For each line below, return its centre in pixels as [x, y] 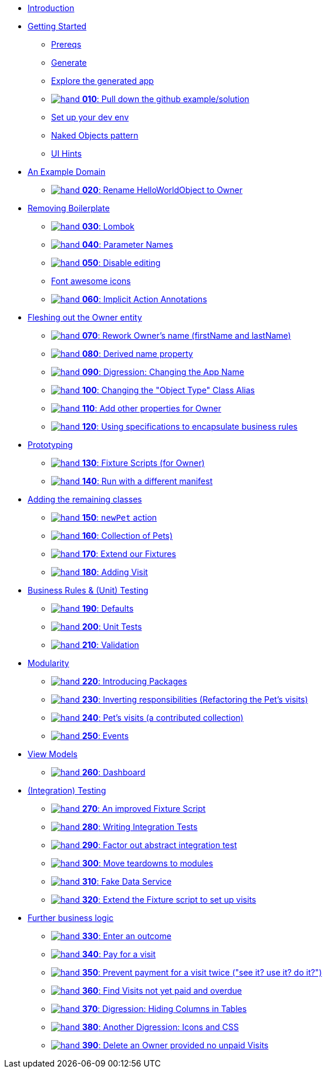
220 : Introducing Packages [134, 681]
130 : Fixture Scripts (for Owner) [143, 463]
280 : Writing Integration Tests [140, 827]
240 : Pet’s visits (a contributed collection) [163, 718]
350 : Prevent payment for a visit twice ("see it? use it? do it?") [202, 972]
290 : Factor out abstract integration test [159, 845]
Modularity [48, 663]
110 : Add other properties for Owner [151, 408]
